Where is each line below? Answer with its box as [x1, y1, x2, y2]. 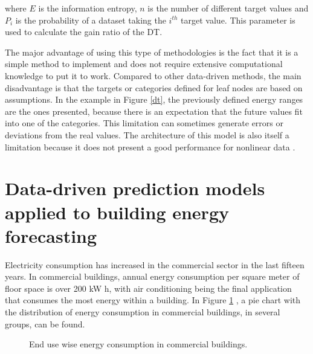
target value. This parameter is [181, 13, 295, 26]
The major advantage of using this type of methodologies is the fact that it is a [5, 45, 298, 58]
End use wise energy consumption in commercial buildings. [29, 338, 248, 350]
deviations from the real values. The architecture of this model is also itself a [5, 128, 289, 141]
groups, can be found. [5, 317, 85, 330]
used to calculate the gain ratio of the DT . [5, 25, 163, 38]
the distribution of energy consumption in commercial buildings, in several [5, 306, 280, 318]
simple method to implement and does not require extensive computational [5, 57, 283, 70]
